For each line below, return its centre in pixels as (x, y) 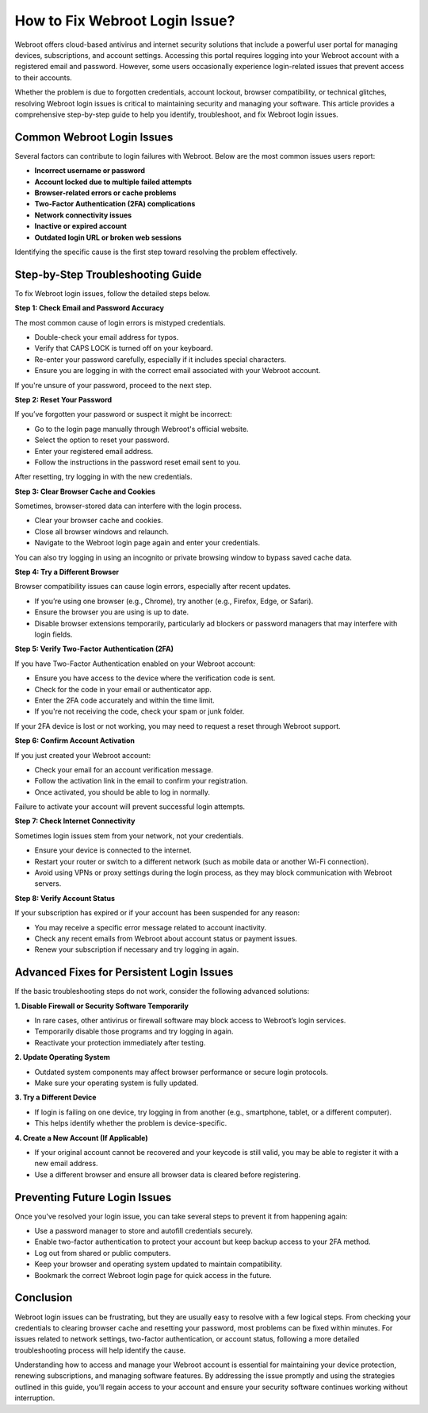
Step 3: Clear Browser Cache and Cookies (85, 491)
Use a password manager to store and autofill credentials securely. (143, 1231)
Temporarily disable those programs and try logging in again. (134, 1031)
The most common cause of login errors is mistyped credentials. (120, 322)
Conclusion (44, 1298)
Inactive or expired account (80, 226)
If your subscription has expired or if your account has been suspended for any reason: (157, 913)
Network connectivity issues (83, 215)
